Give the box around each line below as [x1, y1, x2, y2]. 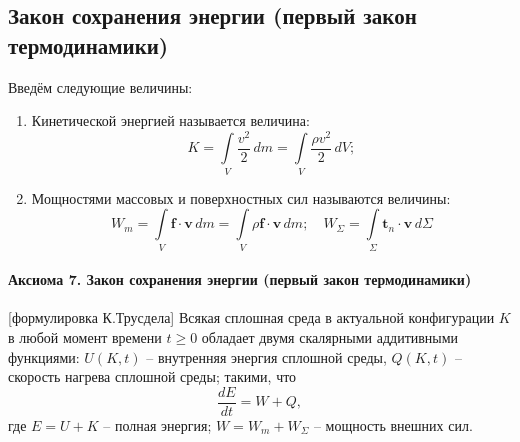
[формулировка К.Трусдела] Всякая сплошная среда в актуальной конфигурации [8, 307, 495, 328]
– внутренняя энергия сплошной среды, [146, 346, 387, 367]
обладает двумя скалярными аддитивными [201, 326, 459, 347]
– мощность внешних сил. [313, 414, 473, 435]
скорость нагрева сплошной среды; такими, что [8, 366, 297, 387]
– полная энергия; [103, 414, 212, 435]
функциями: [8, 346, 80, 367]
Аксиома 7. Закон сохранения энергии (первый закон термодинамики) [8, 269, 472, 290]
